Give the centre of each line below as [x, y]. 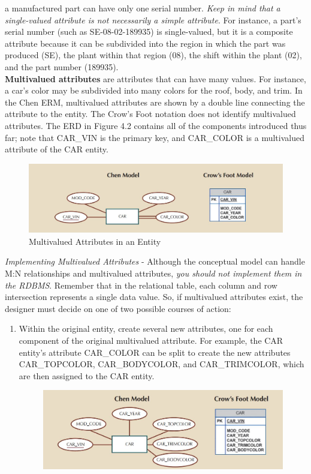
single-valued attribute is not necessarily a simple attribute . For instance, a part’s [153, 19]
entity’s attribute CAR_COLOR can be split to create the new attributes [155, 352]
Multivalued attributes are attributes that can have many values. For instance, [155, 78]
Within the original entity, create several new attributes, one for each [146, 328]
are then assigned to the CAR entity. [87, 375]
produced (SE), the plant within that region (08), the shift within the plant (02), [153, 55]
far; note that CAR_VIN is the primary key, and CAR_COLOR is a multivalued [155, 137]
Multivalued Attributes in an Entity [95, 241]
